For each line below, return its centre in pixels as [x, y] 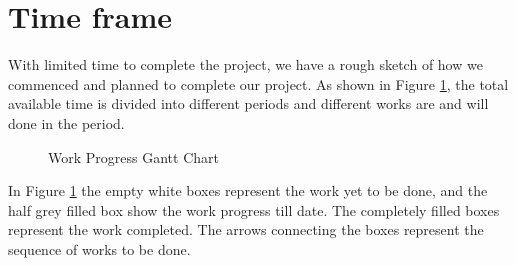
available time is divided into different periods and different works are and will [248, 103]
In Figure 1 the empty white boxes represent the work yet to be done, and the [248, 190]
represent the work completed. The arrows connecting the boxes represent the [246, 229]
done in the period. [66, 122]
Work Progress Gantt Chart [133, 156]
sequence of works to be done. [99, 248]
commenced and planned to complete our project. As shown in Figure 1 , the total [258, 83]
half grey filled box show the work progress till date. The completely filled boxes [254, 209]
